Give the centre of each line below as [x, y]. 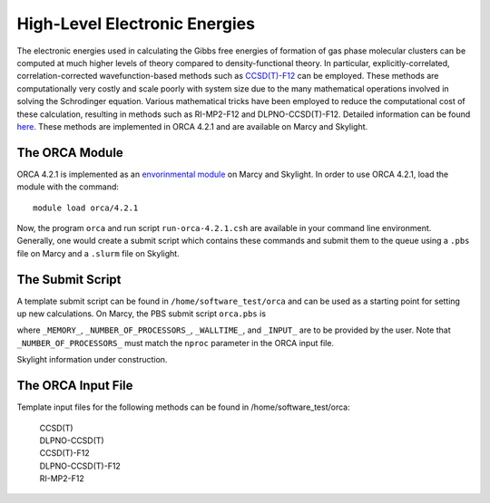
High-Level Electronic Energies [136, 24]
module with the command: [68, 187]
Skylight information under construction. [92, 360]
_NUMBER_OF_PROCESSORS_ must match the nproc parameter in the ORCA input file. [176, 343]
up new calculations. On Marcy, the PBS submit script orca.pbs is [142, 314]
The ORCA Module [70, 153]
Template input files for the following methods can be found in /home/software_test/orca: [184, 407]
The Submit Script [69, 280]
